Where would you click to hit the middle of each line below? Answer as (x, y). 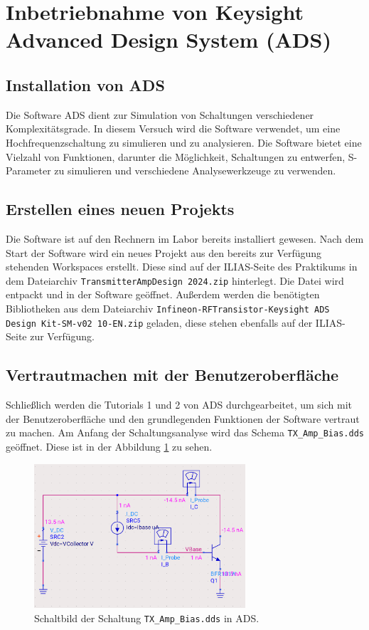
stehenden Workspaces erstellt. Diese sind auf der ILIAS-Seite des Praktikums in (182, 267)
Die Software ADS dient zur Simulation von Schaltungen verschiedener (160, 114)
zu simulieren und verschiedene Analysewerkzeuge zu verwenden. (195, 170)
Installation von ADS (85, 84)
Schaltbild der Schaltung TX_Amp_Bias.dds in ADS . (147, 618)
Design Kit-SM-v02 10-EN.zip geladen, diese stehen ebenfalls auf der (159, 322)
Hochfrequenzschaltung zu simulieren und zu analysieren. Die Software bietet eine (184, 142)
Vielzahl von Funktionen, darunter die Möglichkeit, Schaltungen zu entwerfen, (176, 156)
